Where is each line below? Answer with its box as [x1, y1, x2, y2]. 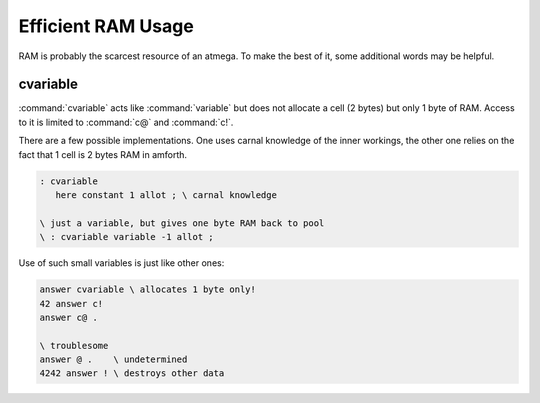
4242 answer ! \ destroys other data [39, 368, 225, 379]
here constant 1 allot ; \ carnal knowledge [55, 190, 277, 200]
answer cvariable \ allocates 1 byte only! [39, 284, 257, 295]
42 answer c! [39, 298, 104, 309]
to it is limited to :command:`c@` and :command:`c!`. [18, 116, 234, 128]
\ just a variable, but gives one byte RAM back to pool [39, 217, 325, 229]
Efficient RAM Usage [18, 15, 194, 37]
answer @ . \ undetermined [39, 354, 188, 365]
